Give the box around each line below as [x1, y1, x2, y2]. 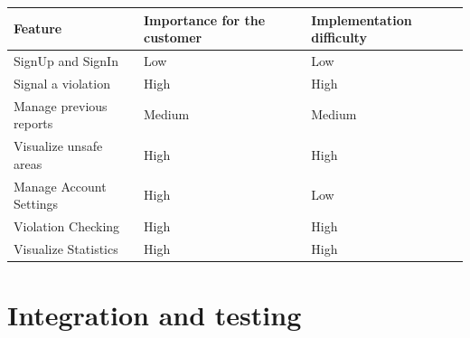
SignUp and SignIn [14, 51, 118, 70]
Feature [14, 19, 62, 38]
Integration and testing [7, 296, 302, 333]
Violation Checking [14, 216, 120, 235]
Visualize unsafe [14, 136, 103, 155]
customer [143, 28, 202, 47]
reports [14, 114, 53, 133]
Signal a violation [14, 73, 110, 92]
